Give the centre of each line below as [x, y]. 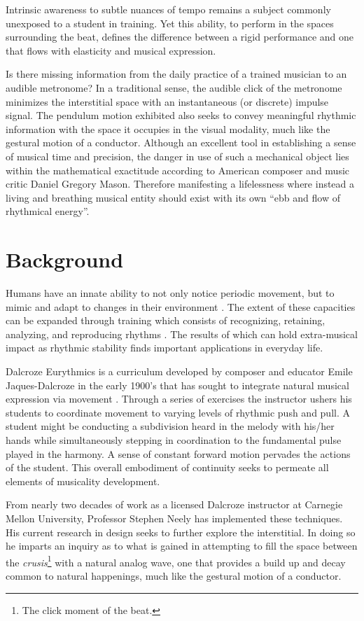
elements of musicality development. [83, 481]
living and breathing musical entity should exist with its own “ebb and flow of [173, 197]
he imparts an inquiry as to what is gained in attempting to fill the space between [182, 546]
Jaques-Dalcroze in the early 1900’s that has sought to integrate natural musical [177, 385]
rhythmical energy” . [48, 211]
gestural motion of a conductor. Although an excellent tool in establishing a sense [181, 142]
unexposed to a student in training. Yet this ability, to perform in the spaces [170, 23]
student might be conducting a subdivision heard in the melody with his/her [170, 426]
